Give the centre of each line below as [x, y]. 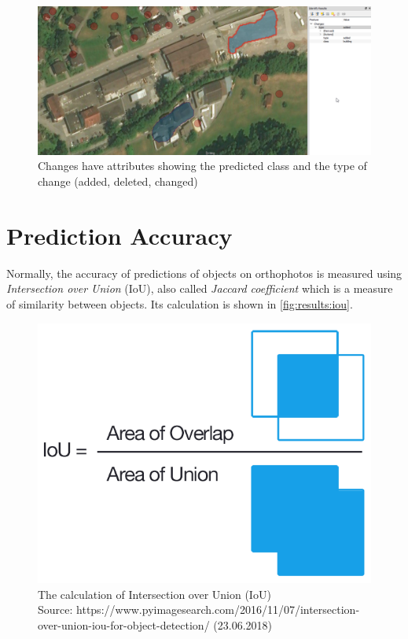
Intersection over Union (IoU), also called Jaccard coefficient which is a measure [200, 288]
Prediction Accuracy [119, 235]
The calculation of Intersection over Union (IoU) [154, 594]
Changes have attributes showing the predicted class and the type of [202, 166]
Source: [55, 609]
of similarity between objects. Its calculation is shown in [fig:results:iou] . [180, 303]
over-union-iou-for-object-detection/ [124, 625]
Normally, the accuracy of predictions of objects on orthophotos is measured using [204, 273]
